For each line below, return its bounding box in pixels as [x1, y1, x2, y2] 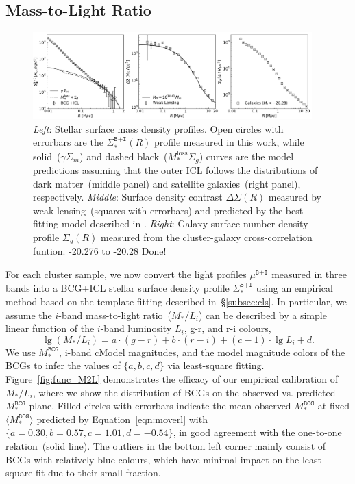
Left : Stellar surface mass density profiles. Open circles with [33, 121, 284, 136]
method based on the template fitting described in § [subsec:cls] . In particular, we [5, 294, 347, 309]
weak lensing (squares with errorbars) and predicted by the [33, 203, 283, 217]
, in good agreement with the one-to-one [173, 425, 342, 440]
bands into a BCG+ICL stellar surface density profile [5, 280, 230, 294]
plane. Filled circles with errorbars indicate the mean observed [29, 398, 291, 413]
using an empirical [256, 280, 333, 294]
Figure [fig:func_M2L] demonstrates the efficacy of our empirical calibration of [5, 372, 338, 386]
